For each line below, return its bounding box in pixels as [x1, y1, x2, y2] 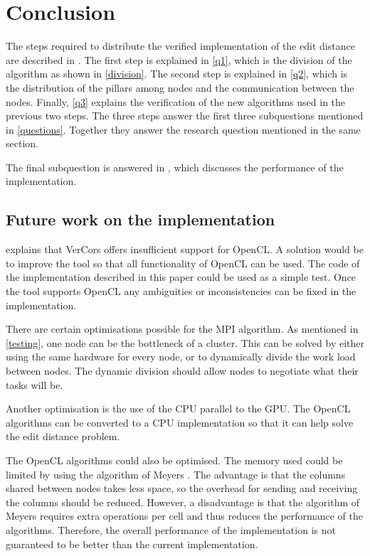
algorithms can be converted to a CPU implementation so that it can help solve [6, 415, 354, 429]
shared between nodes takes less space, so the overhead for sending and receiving [6, 481, 358, 496]
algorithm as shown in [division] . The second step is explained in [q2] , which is [6, 66, 348, 81]
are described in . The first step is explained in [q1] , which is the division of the [6, 52, 352, 67]
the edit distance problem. [6, 429, 120, 444]
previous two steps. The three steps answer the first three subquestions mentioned [6, 108, 364, 123]
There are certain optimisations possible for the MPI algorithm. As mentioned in [6, 321, 359, 336]
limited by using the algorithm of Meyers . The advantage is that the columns [6, 466, 346, 481]
